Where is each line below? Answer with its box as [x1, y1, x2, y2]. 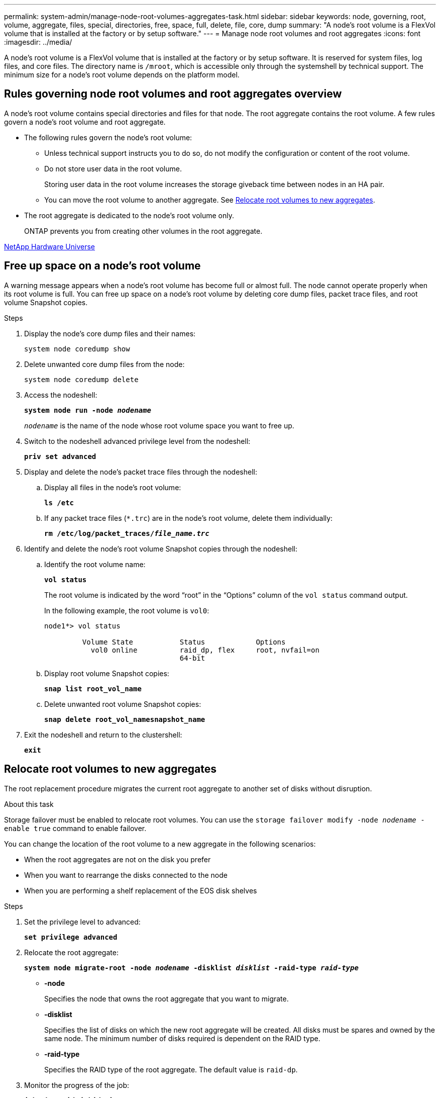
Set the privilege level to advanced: [24, 917, 141, 926]
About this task [4, 799, 54, 808]
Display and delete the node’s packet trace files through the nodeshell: [24, 467, 257, 476]
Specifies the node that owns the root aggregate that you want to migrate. [44, 994, 289, 1003]
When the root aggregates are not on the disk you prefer [24, 855, 211, 864]
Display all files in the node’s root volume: [44, 483, 181, 492]
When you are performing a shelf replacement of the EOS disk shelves [24, 886, 257, 895]
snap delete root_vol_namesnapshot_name [44, 715, 205, 723]
